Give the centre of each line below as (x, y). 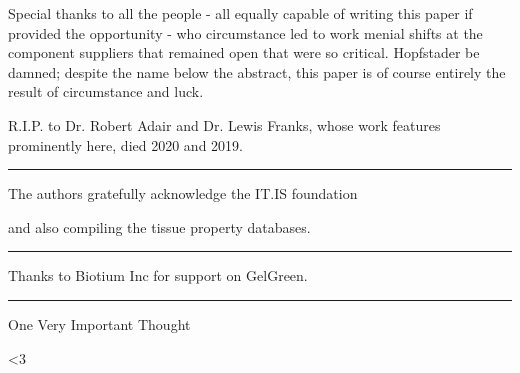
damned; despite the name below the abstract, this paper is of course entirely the (257, 71)
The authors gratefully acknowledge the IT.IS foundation (183, 193)
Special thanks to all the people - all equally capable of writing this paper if (240, 13)
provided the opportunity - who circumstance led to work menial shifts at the (245, 32)
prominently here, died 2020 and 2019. (125, 144)
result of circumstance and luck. (106, 91)
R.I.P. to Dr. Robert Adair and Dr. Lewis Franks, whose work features (224, 124)
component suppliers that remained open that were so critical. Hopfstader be (244, 52)
